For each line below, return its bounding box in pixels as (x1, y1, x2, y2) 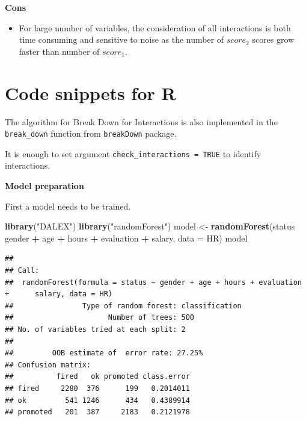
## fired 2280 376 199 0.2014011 (5, 384, 190, 393)
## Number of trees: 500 (5, 313, 194, 322)
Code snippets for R (5, 80, 176, 105)
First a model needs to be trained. (5, 199, 131, 212)
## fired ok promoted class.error (5, 372, 190, 381)
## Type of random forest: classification (5, 301, 242, 310)
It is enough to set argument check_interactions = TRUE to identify (5, 147, 262, 160)
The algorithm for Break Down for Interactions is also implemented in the (5, 115, 278, 128)
